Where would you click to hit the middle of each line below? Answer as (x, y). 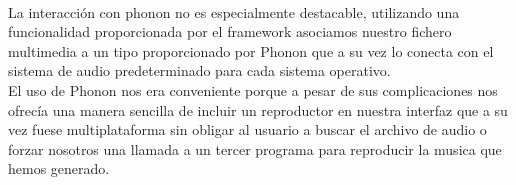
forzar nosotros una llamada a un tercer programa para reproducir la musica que (255, 148)
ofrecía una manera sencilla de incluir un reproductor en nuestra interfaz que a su (258, 109)
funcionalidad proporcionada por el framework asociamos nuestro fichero (230, 31)
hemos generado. (59, 168)
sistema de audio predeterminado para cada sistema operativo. (199, 70)
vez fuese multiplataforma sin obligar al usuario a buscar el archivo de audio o (247, 129)
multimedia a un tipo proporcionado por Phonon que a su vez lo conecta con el (251, 50)
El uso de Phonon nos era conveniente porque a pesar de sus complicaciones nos (253, 89)
